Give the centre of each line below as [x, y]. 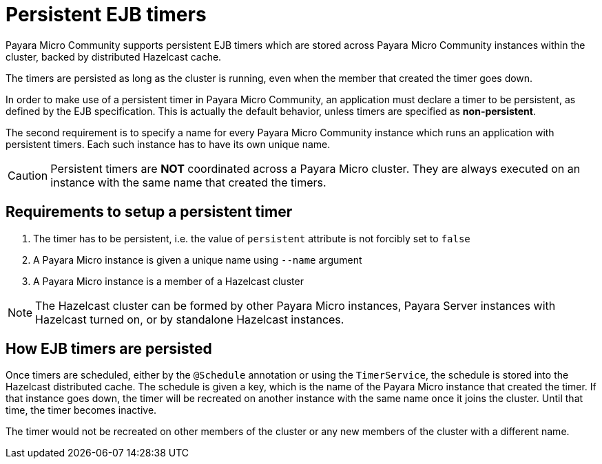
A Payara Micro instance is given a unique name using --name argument [198, 260]
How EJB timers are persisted [109, 349]
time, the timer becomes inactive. [81, 410]
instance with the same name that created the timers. [188, 182]
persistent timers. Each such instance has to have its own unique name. [168, 144]
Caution [28, 175]
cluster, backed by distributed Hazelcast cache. [114, 56]
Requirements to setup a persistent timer [149, 212]
